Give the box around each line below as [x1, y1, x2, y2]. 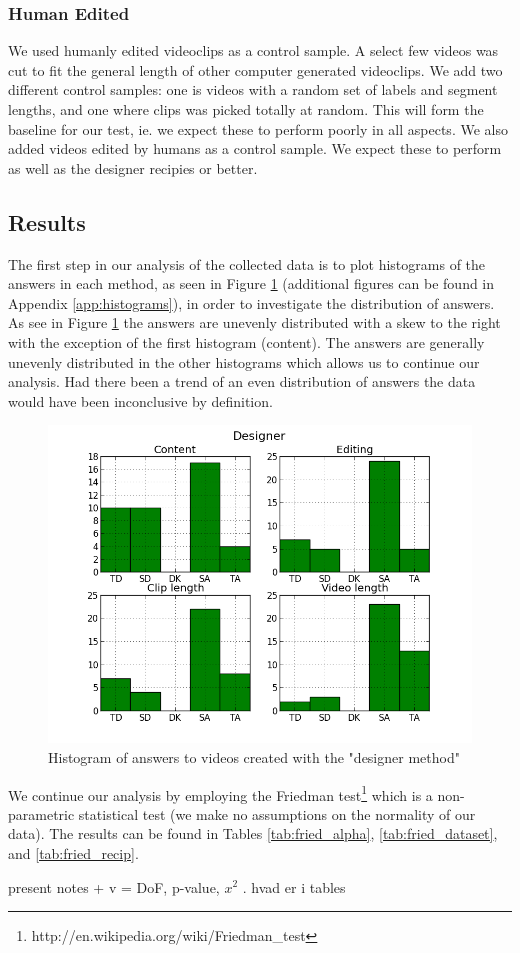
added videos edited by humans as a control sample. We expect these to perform [8, 138, 502, 159]
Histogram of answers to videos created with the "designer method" [48, 746, 460, 767]
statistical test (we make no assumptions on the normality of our [78, 803, 476, 824]
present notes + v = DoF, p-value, [8, 876, 220, 897]
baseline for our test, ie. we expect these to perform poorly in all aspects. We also [8, 118, 508, 139]
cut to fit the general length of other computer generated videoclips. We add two [8, 59, 503, 80]
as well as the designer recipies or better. [8, 157, 258, 178]
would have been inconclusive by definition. [8, 390, 273, 411]
